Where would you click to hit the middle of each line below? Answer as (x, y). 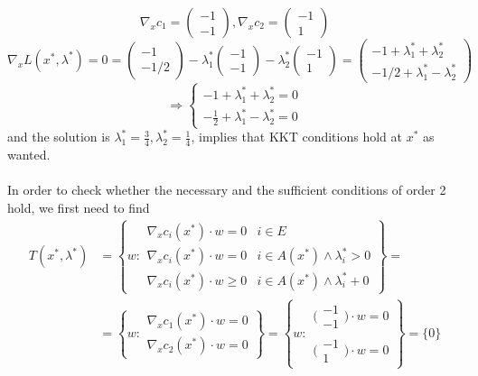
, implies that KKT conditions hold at (296, 137)
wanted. (29, 154)
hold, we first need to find (79, 207)
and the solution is (59, 137)
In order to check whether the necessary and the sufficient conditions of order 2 (227, 190)
